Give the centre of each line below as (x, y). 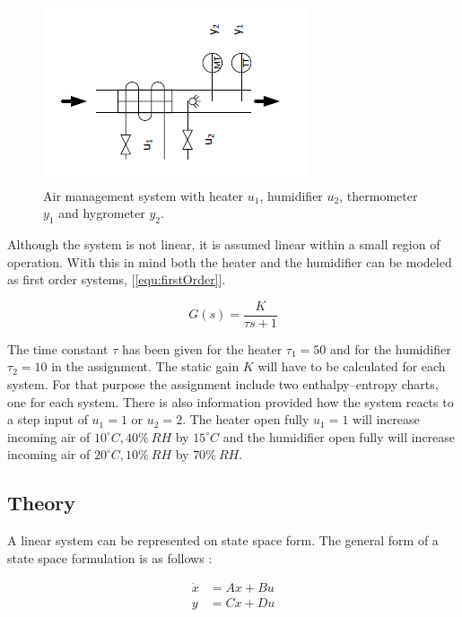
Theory (42, 503)
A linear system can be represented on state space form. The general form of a (223, 540)
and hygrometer (102, 213)
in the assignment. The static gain (145, 366)
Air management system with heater (144, 195)
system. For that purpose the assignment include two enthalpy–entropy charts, (223, 384)
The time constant (58, 348)
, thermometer (379, 195)
